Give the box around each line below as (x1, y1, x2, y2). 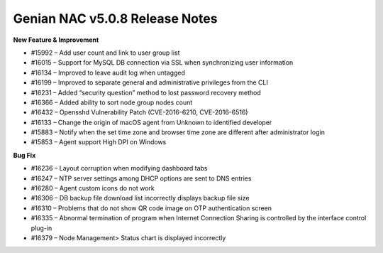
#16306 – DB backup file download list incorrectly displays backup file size (30, 194, 250, 203)
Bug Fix (13, 151, 36, 159)
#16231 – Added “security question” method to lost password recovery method (30, 88, 262, 97)
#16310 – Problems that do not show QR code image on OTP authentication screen (30, 203, 272, 212)
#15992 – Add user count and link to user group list (30, 48, 180, 57)
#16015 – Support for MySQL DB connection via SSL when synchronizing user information (30, 58, 294, 67)
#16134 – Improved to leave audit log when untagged (30, 68, 186, 77)
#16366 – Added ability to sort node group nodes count (30, 98, 193, 107)
